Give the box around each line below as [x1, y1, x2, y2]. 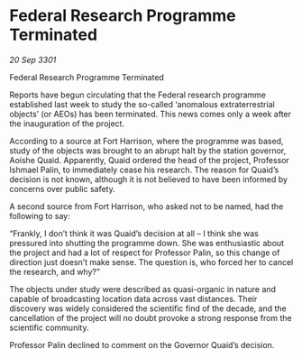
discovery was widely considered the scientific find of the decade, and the [9, 303, 287, 314]
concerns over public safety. [9, 183, 115, 194]
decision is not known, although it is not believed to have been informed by [9, 173, 288, 185]
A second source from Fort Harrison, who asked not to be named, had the [9, 200, 284, 212]
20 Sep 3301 [9, 54, 57, 65]
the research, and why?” [9, 266, 101, 277]
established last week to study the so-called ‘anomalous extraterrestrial [9, 98, 275, 109]
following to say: [9, 210, 70, 221]
